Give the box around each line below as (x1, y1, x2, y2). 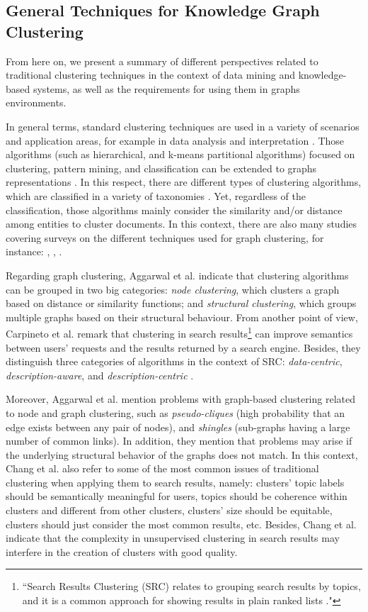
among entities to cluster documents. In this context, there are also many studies (6, 216, 357, 231)
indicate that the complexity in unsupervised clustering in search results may (6, 530, 340, 545)
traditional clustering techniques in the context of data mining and (6, 67, 295, 82)
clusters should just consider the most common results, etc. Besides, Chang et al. (6, 516, 357, 531)
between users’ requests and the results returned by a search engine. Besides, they (6, 340, 361, 355)
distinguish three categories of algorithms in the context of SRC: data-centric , (6, 354, 343, 369)
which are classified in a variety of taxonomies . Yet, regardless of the (6, 188, 306, 203)
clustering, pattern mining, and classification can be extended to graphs (6, 160, 317, 175)
